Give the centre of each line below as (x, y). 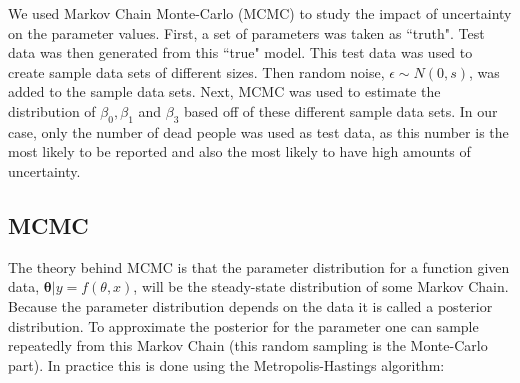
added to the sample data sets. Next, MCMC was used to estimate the (224, 91)
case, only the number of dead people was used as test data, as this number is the (258, 131)
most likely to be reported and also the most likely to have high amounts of (239, 151)
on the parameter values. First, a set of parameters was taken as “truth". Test (246, 32)
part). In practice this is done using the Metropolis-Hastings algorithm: (226, 364)
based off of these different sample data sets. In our (341, 110)
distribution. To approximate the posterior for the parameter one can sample (243, 325)
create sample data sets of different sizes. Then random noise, (196, 71)
